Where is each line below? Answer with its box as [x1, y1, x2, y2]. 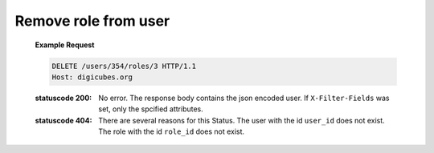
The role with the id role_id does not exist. [98, 127, 245, 136]
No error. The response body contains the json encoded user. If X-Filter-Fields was [98, 93, 390, 103]
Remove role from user [14, 12, 170, 30]
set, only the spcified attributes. [98, 104, 204, 114]
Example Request [35, 40, 95, 50]
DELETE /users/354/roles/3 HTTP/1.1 [51, 61, 197, 70]
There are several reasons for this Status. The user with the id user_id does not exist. [98, 115, 385, 125]
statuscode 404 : [35, 115, 92, 125]
